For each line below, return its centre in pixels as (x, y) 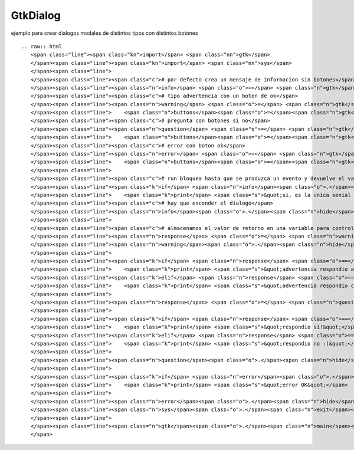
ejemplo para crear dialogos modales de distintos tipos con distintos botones (104, 33)
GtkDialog (36, 15)
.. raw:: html (42, 46)
